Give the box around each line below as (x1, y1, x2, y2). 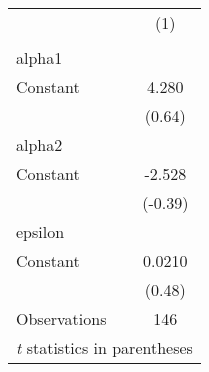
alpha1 (16, 46, 63, 69)
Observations (16, 307, 107, 330)
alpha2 (16, 133, 63, 156)
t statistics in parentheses (16, 336, 193, 359)
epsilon (16, 220, 65, 243)
